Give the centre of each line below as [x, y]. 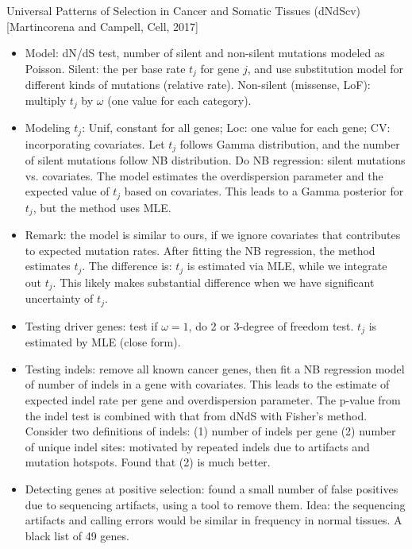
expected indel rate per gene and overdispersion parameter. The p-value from [213, 400]
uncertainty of [59, 298]
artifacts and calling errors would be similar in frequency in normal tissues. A [214, 520]
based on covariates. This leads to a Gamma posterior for [264, 191]
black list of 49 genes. [77, 535]
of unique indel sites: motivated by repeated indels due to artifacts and [197, 446]
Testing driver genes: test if [91, 325]
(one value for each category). [179, 100]
